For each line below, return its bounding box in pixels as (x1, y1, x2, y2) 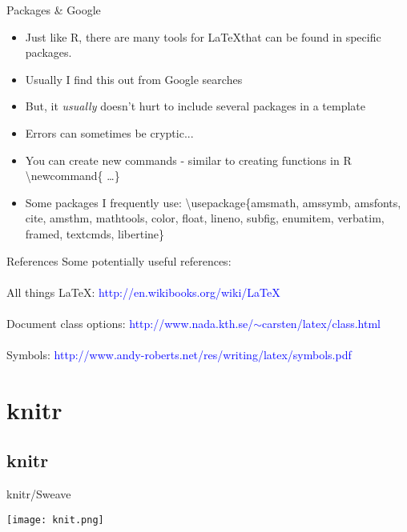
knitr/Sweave (6, 486, 71, 502)
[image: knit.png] (6, 514, 104, 526)
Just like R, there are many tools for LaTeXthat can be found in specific (25, 28, 381, 45)
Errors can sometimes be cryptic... (25, 124, 194, 141)
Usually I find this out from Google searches (25, 70, 243, 87)
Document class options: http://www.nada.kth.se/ (6, 314, 254, 331)
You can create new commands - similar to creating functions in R (25, 151, 352, 168)
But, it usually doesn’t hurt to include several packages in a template (25, 98, 365, 114)
